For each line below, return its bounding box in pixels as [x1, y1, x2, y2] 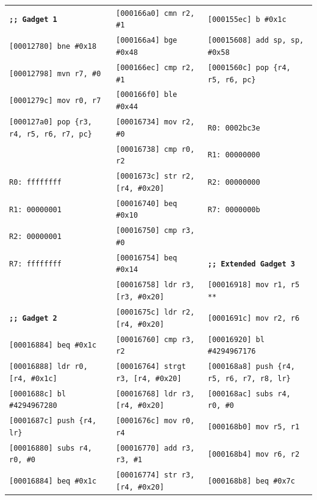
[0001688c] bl [9, 389, 66, 398]
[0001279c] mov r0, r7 [9, 96, 101, 105]
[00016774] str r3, [116, 471, 195, 480]
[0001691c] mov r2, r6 [207, 313, 300, 323]
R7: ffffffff [9, 259, 62, 268]
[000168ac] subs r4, [207, 389, 291, 398]
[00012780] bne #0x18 [9, 42, 97, 51]
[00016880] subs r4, [9, 443, 93, 452]
